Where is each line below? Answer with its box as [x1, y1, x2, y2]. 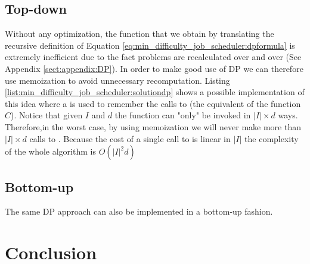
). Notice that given [11, 109, 83, 121]
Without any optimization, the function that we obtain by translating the [5, 27, 274, 40]
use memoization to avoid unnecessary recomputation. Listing [5, 74, 230, 86]
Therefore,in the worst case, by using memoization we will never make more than [5, 120, 301, 133]
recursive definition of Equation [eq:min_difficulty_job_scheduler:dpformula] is [5, 39, 295, 51]
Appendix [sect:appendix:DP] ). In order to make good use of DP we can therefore [5, 62, 303, 74]
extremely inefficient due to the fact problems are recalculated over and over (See [5, 51, 302, 63]
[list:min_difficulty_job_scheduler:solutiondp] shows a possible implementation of [5, 86, 305, 98]
